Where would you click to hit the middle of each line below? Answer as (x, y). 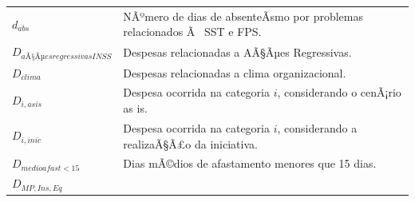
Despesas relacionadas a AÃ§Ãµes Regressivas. (237, 51)
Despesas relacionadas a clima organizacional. (235, 72)
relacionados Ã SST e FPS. (192, 32)
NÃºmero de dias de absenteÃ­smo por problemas (243, 16)
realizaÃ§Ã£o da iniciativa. (190, 143)
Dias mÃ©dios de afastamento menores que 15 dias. (250, 163)
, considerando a (317, 127)
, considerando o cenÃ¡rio (339, 92)
